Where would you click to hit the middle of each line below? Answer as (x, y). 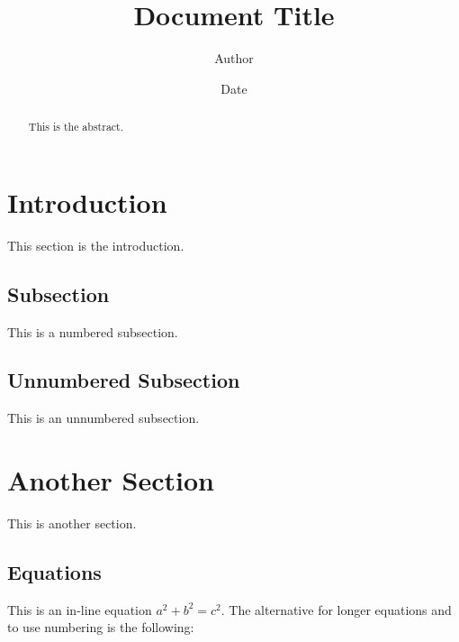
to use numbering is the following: (101, 627)
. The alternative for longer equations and (336, 609)
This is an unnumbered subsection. (103, 418)
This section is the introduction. (96, 245)
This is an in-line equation (80, 609)
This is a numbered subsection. (93, 331)
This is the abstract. (76, 127)
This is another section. (72, 523)
